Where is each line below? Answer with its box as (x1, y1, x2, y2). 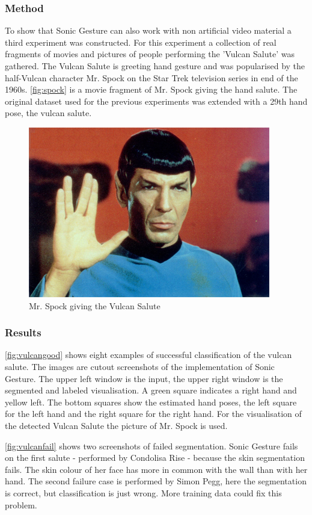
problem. (5, 498, 37, 511)
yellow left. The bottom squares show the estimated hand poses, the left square (5, 395, 297, 408)
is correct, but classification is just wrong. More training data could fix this (5, 486, 282, 499)
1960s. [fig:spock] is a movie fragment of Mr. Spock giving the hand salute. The (5, 83, 298, 96)
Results (5, 325, 41, 340)
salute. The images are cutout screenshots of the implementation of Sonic (5, 360, 275, 372)
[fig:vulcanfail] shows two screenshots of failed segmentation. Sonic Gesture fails (5, 439, 298, 452)
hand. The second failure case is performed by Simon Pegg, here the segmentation (5, 475, 307, 487)
